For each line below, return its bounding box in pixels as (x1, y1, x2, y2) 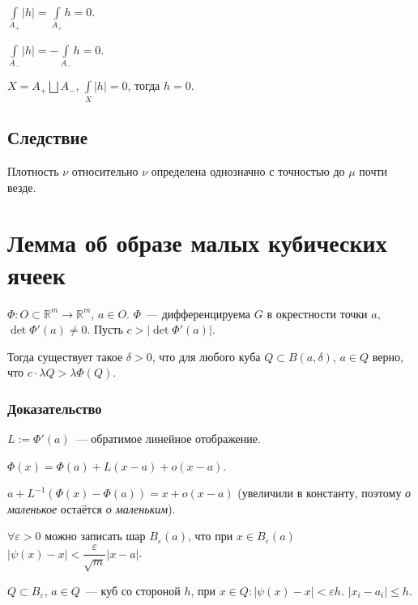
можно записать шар (45, 527, 146, 544)
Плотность (7, 163, 59, 179)
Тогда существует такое (7, 347, 123, 364)
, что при (188, 527, 233, 544)
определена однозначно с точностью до (151, 163, 345, 179)
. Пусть (87, 321, 123, 338)
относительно (71, 163, 139, 179)
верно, (372, 347, 403, 364)
